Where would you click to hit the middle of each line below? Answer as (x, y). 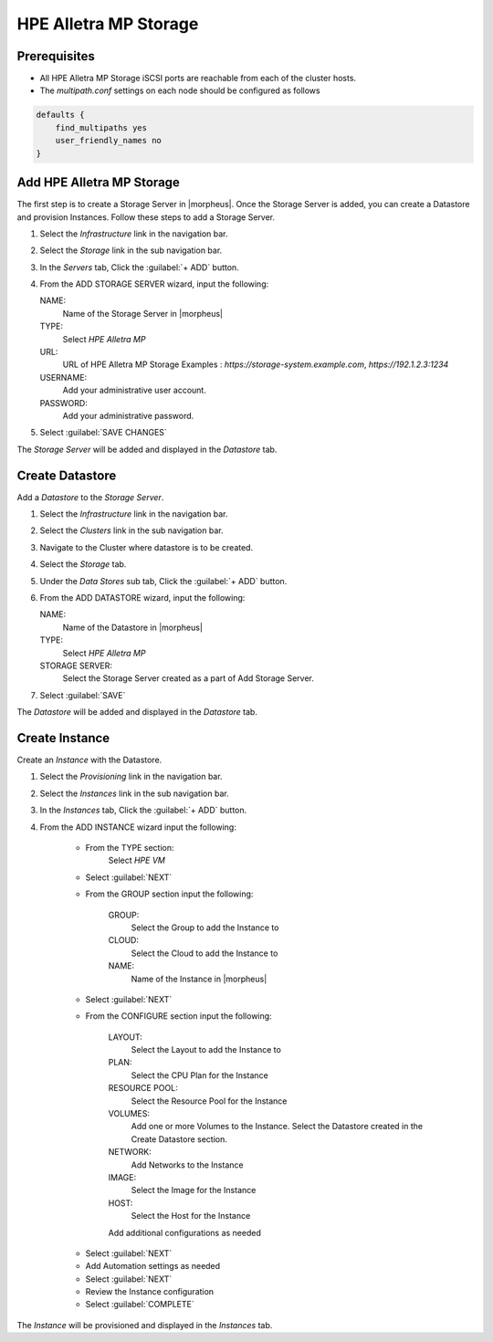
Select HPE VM (137, 860)
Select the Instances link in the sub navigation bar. (134, 793)
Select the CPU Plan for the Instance (199, 1075)
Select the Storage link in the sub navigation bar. (131, 250)
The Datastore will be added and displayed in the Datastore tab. (137, 712)
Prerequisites (56, 56)
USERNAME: (63, 377)
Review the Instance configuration (150, 1292)
